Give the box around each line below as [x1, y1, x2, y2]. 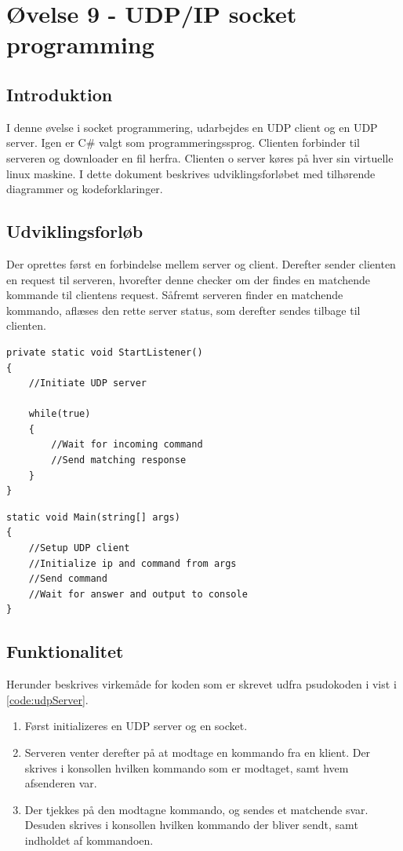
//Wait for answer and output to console [28, 588, 248, 600]
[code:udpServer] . [6, 691, 89, 707]
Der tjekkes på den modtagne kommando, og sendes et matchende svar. [24, 801, 369, 817]
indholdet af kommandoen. [24, 831, 154, 848]
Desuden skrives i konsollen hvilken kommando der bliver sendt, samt [24, 816, 358, 833]
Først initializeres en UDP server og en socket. [24, 718, 248, 734]
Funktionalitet [6, 639, 124, 663]
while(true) [28, 408, 91, 420]
